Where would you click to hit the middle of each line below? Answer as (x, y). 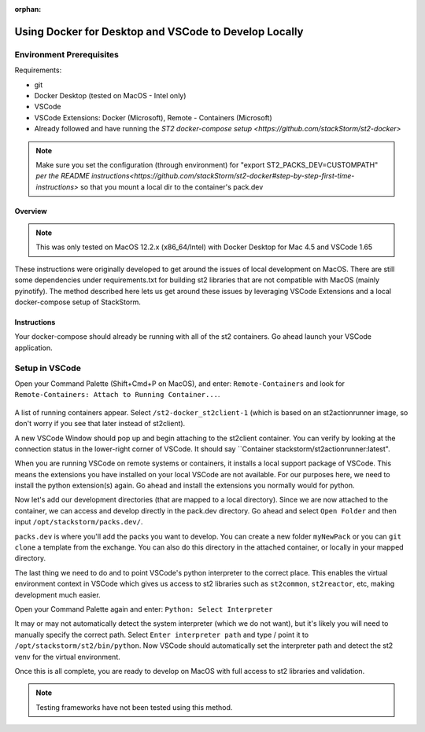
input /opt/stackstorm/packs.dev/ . (79, 522)
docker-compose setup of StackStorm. (78, 302)
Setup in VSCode (48, 368)
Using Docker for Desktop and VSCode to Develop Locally (159, 31)
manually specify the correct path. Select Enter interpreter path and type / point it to (162, 635)
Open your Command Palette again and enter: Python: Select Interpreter (144, 609)
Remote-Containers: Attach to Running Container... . (117, 395)
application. (33, 348)
